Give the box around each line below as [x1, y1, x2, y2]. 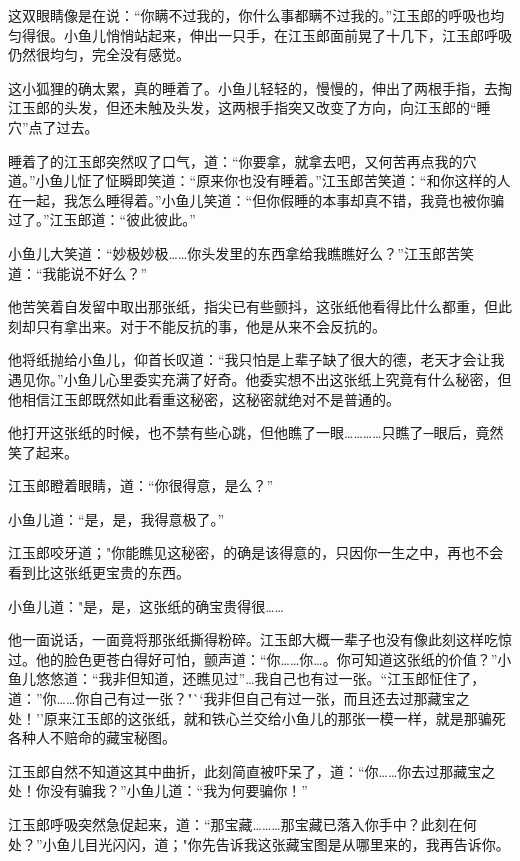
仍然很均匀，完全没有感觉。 [8, 44, 190, 65]
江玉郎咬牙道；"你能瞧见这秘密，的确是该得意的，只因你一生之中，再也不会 [8, 542, 504, 563]
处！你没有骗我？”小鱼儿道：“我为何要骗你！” [8, 780, 308, 801]
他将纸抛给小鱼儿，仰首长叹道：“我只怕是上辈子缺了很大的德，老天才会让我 [8, 349, 505, 370]
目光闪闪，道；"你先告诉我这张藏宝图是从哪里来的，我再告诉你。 [84, 833, 510, 854]
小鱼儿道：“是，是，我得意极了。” [8, 508, 225, 529]
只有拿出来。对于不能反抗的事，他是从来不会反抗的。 [35, 315, 386, 336]
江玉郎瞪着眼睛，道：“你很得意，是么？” [8, 475, 274, 496]
